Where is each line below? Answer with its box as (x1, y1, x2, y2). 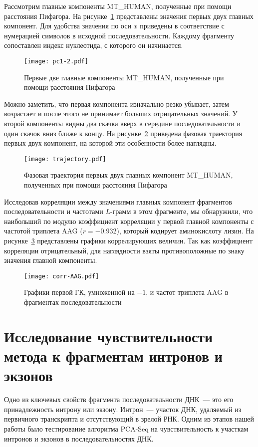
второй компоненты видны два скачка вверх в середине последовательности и (4, 118, 241, 128)
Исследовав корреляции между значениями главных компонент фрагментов (4, 196, 232, 207)
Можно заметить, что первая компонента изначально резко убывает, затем (4, 98, 229, 109)
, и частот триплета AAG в (146, 287, 229, 297)
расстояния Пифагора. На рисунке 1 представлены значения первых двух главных (4, 10, 254, 21)
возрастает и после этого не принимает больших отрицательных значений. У (4, 108, 238, 119)
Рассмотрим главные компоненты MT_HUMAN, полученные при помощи (4, 1, 232, 11)
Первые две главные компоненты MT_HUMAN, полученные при (24, 72, 224, 82)
